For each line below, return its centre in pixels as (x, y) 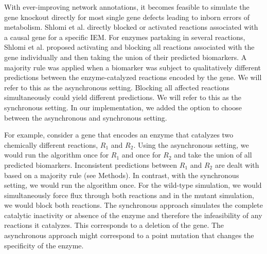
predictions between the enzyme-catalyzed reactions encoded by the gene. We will (133, 77)
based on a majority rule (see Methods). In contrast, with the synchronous (122, 175)
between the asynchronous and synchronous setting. (86, 117)
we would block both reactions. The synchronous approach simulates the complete (133, 205)
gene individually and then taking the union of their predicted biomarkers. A (126, 57)
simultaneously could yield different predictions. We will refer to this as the (123, 97)
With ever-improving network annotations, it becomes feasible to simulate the (127, 7)
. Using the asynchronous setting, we (191, 144)
